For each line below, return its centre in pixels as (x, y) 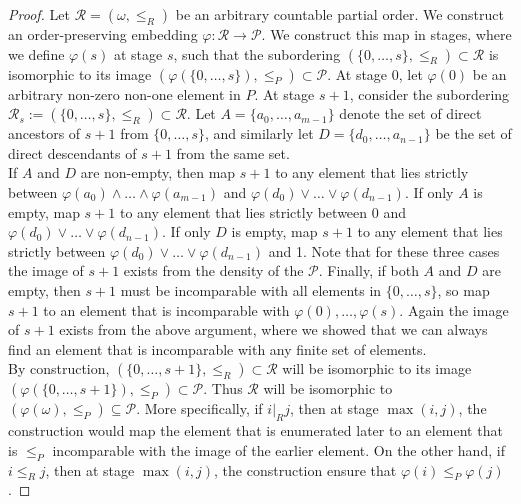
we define (36, 53)
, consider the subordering (429, 93)
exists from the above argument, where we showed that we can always (273, 329)
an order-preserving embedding (103, 34)
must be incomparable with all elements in (251, 289)
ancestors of (44, 133)
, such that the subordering (257, 53)
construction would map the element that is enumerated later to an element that (255, 430)
